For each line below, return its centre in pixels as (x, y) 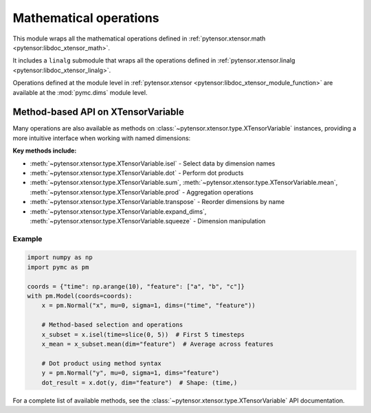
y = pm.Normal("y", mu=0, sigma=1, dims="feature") (131, 373)
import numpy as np (60, 257)
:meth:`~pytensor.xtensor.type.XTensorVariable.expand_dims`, (118, 211)
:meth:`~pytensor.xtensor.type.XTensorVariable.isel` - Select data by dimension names (153, 163)
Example (27, 238)
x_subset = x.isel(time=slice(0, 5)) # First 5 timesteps (143, 334)
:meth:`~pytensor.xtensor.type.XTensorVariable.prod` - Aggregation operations (142, 192)
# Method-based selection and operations (112, 325)
